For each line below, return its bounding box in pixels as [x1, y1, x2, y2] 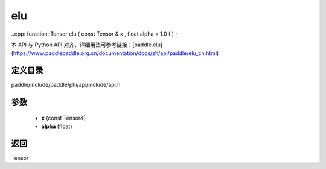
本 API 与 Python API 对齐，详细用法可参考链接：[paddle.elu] [11, 41, 163, 48]
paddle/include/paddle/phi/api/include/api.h [11, 81, 121, 89]
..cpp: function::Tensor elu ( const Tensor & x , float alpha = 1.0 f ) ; [11, 30, 177, 37]
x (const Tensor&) [41, 114, 86, 121]
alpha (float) [41, 123, 72, 130]
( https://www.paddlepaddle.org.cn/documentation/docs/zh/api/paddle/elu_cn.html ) [11, 49, 219, 57]
